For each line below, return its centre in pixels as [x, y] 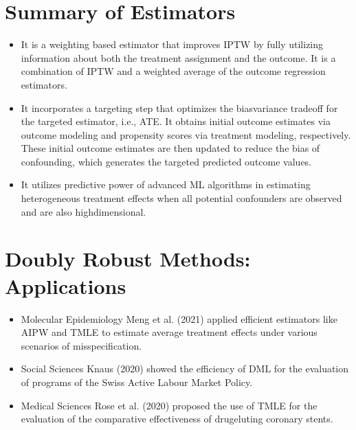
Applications [66, 285]
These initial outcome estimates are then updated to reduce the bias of [170, 148]
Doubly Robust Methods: [128, 259]
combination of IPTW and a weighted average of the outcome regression [173, 71]
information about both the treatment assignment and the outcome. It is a [178, 57]
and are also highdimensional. [84, 211]
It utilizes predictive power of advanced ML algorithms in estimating [166, 184]
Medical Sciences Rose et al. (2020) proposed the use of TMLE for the [169, 405]
